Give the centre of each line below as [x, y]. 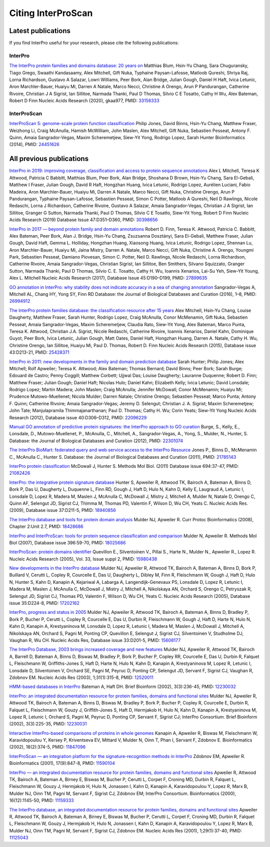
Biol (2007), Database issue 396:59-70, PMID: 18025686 [67, 542]
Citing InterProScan [51, 13]
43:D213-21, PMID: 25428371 [39, 352]
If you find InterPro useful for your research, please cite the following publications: [94, 43]
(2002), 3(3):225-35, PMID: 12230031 [48, 724]
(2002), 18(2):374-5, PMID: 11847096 [47, 747]
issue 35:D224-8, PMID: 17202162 [44, 603]
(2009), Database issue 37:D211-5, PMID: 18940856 [62, 510]
